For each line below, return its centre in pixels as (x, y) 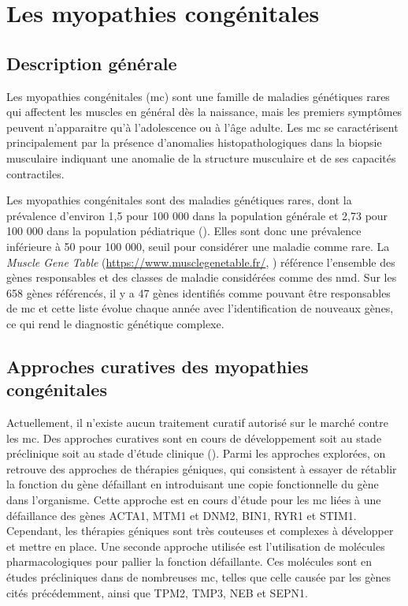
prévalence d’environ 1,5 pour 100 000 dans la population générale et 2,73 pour (197, 215)
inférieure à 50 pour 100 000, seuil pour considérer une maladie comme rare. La (198, 246)
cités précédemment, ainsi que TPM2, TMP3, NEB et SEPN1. (157, 592)
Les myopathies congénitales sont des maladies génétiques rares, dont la (179, 200)
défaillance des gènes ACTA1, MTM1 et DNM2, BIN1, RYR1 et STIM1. (182, 515)
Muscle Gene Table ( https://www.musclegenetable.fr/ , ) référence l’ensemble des (201, 262)
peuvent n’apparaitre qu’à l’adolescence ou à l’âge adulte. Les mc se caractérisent (202, 127)
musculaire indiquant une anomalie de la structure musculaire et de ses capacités (201, 157)
